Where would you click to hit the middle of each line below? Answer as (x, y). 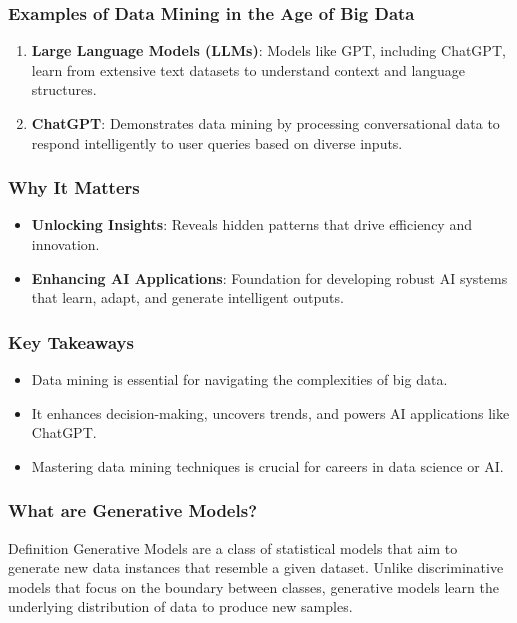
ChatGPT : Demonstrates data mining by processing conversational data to (265, 123)
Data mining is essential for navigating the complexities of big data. (239, 379)
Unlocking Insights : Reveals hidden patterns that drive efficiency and (251, 224)
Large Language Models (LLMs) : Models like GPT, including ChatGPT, (268, 50)
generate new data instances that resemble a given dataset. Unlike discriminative (256, 567)
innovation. (65, 244)
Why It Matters (74, 187)
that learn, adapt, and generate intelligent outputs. (187, 297)
